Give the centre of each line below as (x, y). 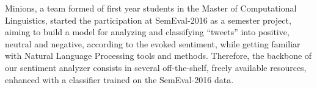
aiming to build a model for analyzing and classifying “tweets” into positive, (147, 32)
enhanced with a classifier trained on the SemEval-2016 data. (119, 79)
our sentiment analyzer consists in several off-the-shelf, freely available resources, (156, 67)
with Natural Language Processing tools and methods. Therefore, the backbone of (158, 56)
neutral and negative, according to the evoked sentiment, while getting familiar (153, 43)
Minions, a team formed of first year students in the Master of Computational (151, 8)
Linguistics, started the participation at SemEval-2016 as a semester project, (148, 20)
